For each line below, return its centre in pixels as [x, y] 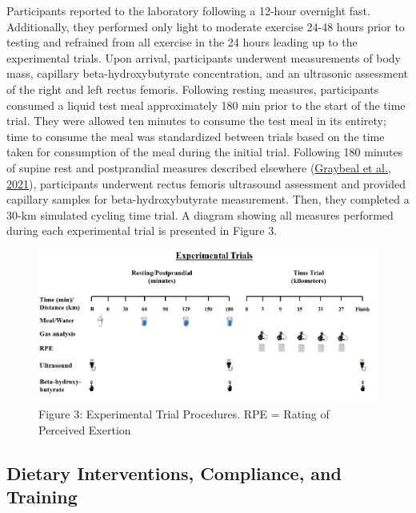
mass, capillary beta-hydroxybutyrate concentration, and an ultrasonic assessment [208, 73]
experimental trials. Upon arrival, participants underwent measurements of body [204, 57]
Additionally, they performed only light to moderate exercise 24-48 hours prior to [206, 26]
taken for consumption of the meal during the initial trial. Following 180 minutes [205, 152]
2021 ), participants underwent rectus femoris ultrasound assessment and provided [206, 183]
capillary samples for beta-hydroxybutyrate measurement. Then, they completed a [208, 199]
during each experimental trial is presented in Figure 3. [142, 230]
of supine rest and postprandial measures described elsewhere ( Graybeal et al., [199, 167]
